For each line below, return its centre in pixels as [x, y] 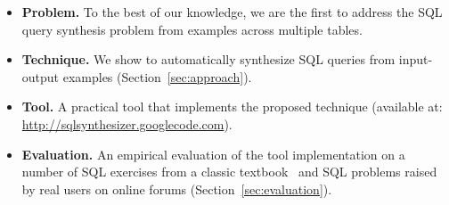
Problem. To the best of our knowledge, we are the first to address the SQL [232, 12]
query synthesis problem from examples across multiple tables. [192, 29]
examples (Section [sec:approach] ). [157, 76]
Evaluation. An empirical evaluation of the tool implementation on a [213, 154]
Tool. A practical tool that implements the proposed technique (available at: [232, 107]
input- [416, 59]
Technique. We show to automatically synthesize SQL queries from [208, 59]
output [41, 76]
